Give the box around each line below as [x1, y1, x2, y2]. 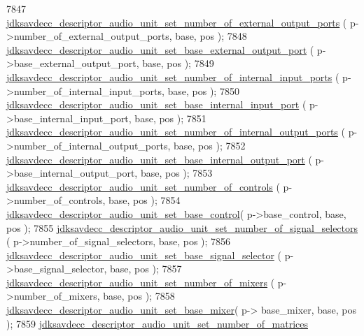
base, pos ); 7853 [140, 166, 213, 180]
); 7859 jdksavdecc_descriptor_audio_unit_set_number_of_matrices [6, 316, 308, 330]
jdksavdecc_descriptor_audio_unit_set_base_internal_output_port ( [6, 152, 312, 166]
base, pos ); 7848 [175, 29, 247, 43]
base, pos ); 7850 [167, 83, 239, 98]
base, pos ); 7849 [142, 56, 214, 71]
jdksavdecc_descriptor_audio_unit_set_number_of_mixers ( [6, 275, 275, 289]
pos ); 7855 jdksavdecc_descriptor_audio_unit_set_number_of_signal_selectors [6, 220, 358, 235]
